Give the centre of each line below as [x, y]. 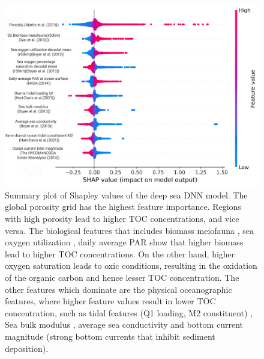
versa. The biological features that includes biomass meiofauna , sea [130, 230]
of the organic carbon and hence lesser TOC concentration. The [122, 278]
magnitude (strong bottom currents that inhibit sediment [110, 336]
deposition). [27, 348]
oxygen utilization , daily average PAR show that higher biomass [124, 242]
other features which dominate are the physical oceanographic [118, 289]
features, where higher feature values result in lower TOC [110, 301]
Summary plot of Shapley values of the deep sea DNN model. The [126, 195]
